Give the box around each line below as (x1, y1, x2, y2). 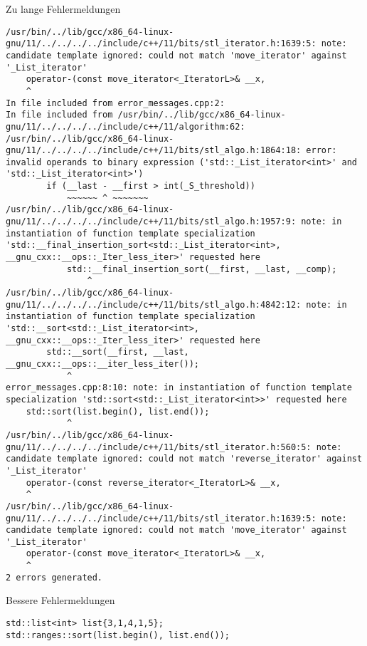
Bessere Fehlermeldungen (6, 593, 115, 608)
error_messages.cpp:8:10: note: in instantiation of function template (6, 382, 352, 393)
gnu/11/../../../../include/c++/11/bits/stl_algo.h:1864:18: (6, 145, 302, 156)
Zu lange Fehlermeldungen (6, 1, 121, 16)
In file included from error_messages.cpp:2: (6, 98, 225, 108)
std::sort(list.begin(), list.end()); (26, 406, 210, 417)
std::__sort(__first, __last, (46, 347, 189, 358)
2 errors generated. (6, 572, 103, 583)
